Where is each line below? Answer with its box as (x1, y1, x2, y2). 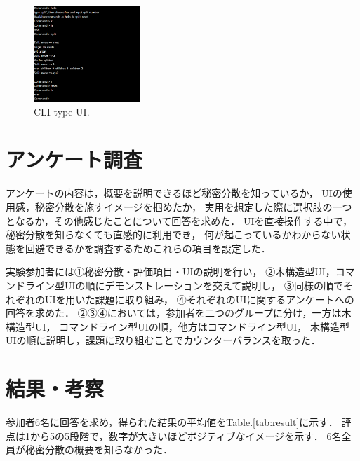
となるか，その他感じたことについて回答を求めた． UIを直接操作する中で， (6, 213, 352, 228)
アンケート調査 (6, 145, 142, 174)
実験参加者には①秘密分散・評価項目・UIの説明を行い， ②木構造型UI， (6, 264, 335, 279)
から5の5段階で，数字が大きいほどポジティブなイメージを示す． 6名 (29, 428, 342, 443)
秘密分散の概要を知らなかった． (25, 442, 173, 457)
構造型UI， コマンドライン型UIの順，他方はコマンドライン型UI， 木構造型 (6, 319, 349, 333)
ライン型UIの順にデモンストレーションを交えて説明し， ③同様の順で (25, 277, 343, 292)
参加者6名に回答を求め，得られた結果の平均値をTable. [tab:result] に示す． (6, 415, 338, 429)
